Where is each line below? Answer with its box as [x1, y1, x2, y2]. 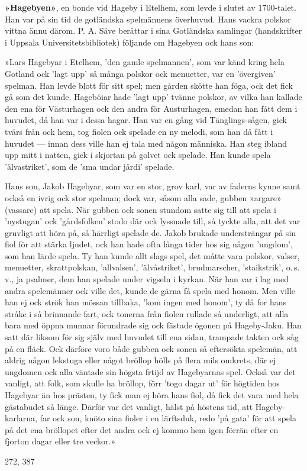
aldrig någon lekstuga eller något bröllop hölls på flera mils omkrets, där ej [5, 354, 276, 366]
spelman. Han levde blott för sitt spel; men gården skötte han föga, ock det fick [5, 79, 293, 91]
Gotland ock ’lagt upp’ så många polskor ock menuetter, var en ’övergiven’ [5, 67, 276, 79]
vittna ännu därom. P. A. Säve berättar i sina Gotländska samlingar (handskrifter [5, 24, 302, 37]
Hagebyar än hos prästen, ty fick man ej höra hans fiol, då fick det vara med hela [5, 389, 299, 401]
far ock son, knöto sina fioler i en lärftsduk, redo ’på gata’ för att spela [40, 412, 296, 424]
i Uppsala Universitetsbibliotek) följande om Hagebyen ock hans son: [5, 36, 254, 48]
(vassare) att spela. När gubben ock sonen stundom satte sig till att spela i [5, 203, 276, 215]
